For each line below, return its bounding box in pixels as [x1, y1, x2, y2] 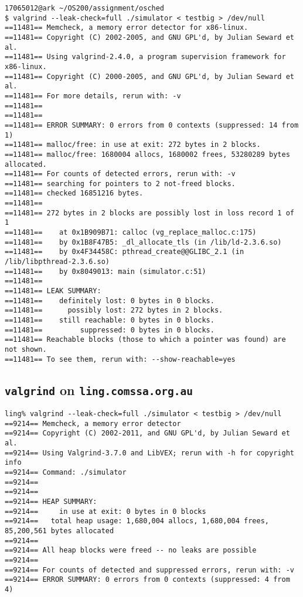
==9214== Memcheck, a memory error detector [5, 419, 181, 428]
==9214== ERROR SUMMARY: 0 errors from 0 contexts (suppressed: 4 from [5, 575, 290, 584]
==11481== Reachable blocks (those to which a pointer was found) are [5, 335, 286, 344]
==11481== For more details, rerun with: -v [5, 91, 181, 100]
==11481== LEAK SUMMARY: [5, 287, 101, 296]
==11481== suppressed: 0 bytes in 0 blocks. [5, 325, 215, 334]
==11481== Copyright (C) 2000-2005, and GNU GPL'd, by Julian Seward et [5, 72, 294, 81]
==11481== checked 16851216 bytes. [5, 189, 144, 198]
